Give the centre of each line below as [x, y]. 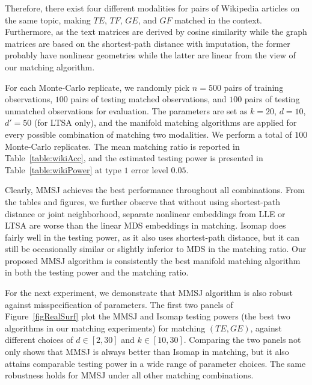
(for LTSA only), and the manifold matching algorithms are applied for [165, 122]
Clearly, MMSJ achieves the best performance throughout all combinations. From [155, 190]
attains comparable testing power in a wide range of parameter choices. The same [155, 363]
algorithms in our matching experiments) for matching [105, 328]
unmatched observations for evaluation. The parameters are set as [126, 110]
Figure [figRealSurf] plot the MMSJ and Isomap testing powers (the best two [148, 316]
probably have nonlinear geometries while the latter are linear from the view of [150, 55]
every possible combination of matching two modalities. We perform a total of [148, 134]
